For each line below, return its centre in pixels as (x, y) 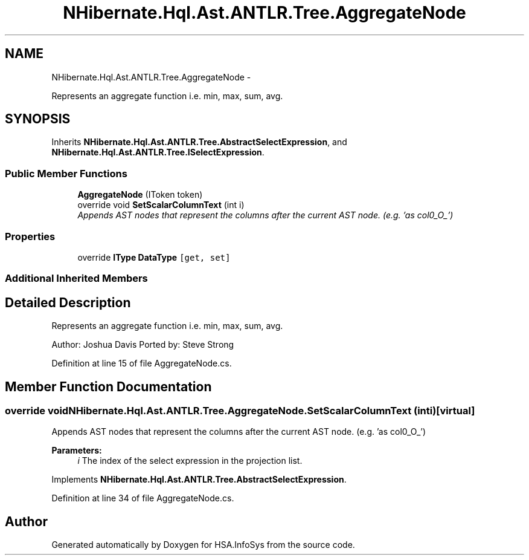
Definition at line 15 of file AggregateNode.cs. (142, 363)
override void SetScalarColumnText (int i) (161, 205)
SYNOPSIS (38, 119)
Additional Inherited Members (76, 278)
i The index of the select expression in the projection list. (190, 461)
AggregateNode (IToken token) (140, 195)
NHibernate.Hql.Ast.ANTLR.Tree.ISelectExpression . (158, 152)
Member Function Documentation (108, 386)
